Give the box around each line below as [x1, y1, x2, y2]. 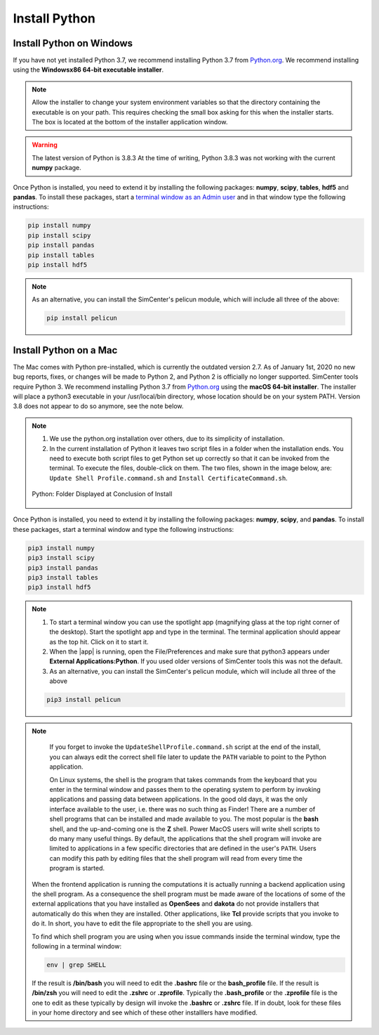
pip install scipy [27, 231, 91, 239]
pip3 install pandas [27, 564, 98, 572]
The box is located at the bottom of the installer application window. [32, 118, 228, 126]
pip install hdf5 [27, 261, 88, 268]
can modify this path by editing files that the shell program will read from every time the [49, 854, 303, 862]
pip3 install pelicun [46, 696, 121, 704]
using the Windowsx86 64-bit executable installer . [13, 65, 164, 74]
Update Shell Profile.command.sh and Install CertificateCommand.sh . [49, 474, 288, 482]
